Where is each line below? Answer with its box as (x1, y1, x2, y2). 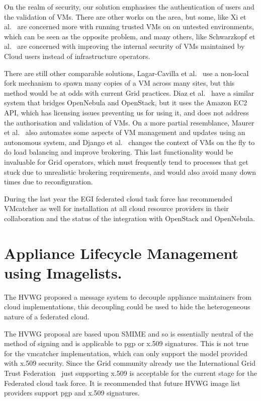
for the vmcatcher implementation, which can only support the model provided (4, 348, 248, 358)
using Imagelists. (4, 262, 122, 283)
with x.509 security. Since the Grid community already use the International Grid (4, 358, 255, 368)
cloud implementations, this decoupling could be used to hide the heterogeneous (4, 301, 250, 312)
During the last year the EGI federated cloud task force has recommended (4, 193, 232, 204)
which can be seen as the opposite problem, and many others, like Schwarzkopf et (4, 31, 255, 41)
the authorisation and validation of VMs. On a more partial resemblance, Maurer (4, 117, 254, 127)
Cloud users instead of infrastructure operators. (4, 50, 150, 61)
